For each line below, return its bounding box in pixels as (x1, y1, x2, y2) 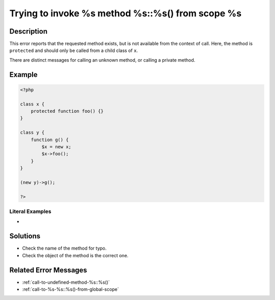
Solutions (9, 232, 41, 240)
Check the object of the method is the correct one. (22, 252, 129, 258)
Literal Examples (9, 208, 51, 215)
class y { (20, 130, 45, 135)
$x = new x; (41, 144, 71, 150)
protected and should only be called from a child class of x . (9, 47, 138, 53)
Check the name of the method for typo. (22, 245, 107, 252)
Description (9, 27, 48, 36)
